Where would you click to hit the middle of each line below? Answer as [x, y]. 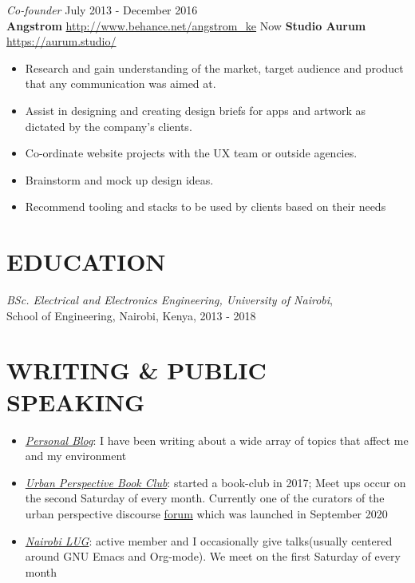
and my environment [76, 456]
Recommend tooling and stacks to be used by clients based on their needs [206, 206]
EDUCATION [86, 262]
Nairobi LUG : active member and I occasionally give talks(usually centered [209, 540]
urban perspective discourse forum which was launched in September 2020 [206, 513]
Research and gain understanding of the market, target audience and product [214, 67]
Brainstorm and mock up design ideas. [119, 179]
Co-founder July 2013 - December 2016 [102, 10]
